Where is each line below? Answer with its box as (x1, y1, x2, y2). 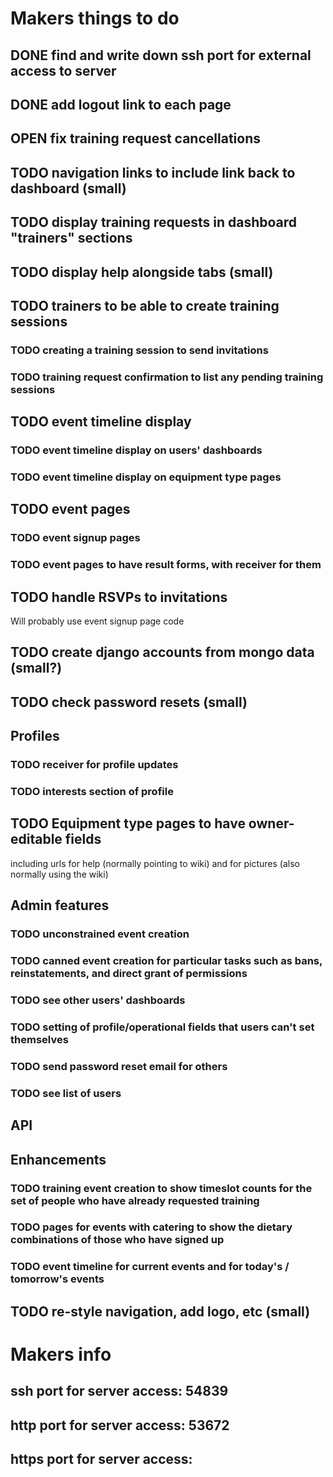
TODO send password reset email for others (10, 1059, 228, 1073)
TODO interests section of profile (10, 785, 174, 799)
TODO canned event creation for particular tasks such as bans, (10, 954, 323, 968)
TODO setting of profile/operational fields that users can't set (10, 1020, 315, 1034)
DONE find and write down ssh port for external (10, 47, 312, 64)
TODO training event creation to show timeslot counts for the (10, 1181, 313, 1195)
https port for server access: (10, 1451, 193, 1468)
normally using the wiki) (10, 868, 109, 880)
